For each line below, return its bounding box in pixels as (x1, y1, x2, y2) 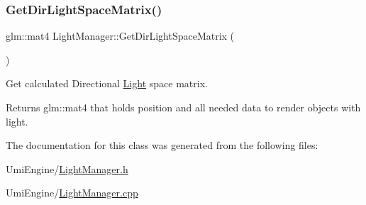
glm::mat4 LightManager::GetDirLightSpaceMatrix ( (6, 28, 235, 43)
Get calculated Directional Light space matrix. (6, 76, 208, 91)
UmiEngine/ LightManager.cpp (6, 185, 138, 200)
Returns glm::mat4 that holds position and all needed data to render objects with (6, 100, 361, 114)
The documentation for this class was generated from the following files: (6, 138, 318, 153)
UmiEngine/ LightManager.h (6, 161, 128, 176)
